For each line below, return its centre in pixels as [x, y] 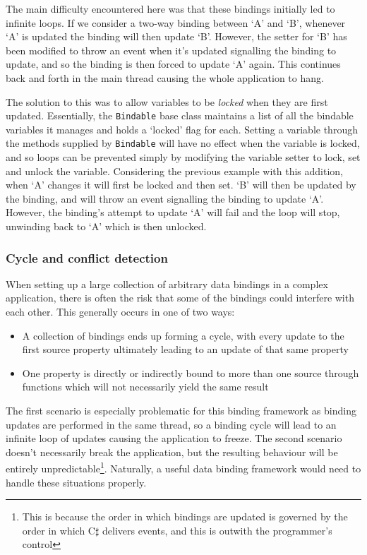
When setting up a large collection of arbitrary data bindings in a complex [167, 284]
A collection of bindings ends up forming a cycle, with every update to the [183, 335]
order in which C [59, 530]
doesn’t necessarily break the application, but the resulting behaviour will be [172, 452]
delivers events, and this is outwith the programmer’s [217, 530]
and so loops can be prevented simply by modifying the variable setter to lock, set [183, 157]
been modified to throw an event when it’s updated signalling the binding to [171, 50]
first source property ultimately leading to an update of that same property [185, 349]
